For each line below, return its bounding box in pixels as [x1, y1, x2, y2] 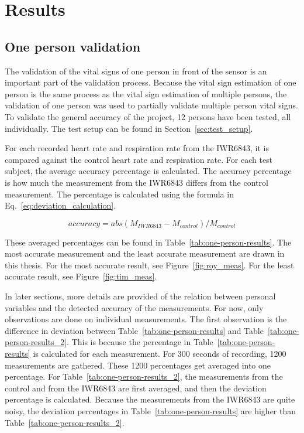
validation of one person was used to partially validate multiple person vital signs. [5, 99, 298, 111]
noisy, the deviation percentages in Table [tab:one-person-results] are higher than [5, 405, 296, 417]
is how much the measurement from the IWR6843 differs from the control [5, 176, 268, 188]
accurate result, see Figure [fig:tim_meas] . [5, 270, 157, 282]
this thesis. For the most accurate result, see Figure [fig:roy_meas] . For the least [5, 258, 294, 271]
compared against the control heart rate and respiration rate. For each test [5, 153, 273, 165]
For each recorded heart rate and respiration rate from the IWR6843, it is [5, 142, 270, 154]
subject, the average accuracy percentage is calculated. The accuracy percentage [5, 165, 292, 177]
